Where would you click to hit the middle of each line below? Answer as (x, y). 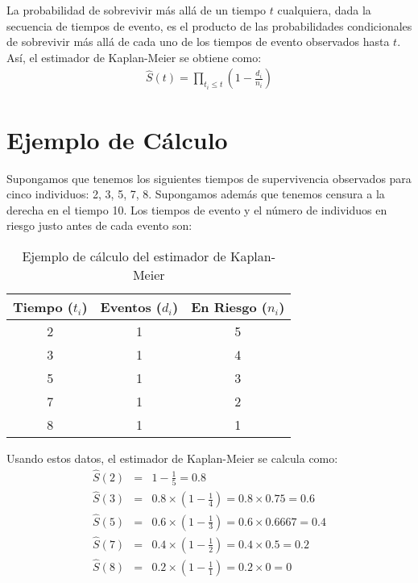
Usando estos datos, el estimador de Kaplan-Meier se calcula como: (172, 458)
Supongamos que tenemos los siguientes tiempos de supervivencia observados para (209, 178)
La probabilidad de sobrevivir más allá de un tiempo (137, 10)
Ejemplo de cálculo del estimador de (124, 256)
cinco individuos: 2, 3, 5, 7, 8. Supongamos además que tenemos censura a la (196, 194)
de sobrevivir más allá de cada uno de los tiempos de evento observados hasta (198, 42)
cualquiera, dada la (324, 10)
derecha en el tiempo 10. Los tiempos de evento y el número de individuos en (197, 209)
